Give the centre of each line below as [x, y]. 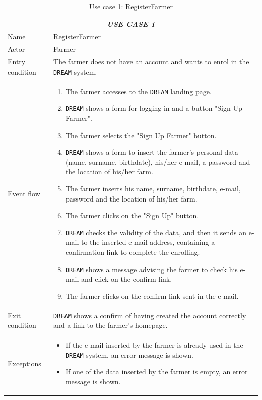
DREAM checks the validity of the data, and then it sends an [156, 232]
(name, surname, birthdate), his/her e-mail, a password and [158, 161]
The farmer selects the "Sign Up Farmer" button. [141, 135]
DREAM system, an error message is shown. [129, 354]
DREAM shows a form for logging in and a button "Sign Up [154, 108]
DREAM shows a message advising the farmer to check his [151, 269]
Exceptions [24, 363]
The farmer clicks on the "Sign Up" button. [132, 215]
